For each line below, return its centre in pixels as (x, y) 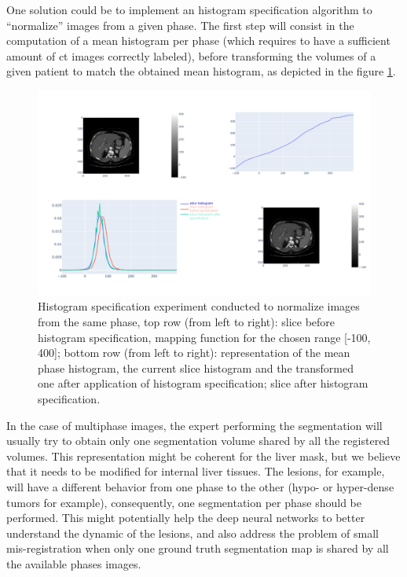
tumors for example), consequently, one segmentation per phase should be (184, 502)
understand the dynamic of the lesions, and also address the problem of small (192, 533)
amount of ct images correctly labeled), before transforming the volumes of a (191, 55)
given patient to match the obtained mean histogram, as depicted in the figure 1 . (201, 71)
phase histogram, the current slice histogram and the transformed (196, 368)
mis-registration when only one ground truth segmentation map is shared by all (198, 548)
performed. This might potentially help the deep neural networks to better (186, 518)
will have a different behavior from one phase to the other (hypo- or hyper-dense (200, 486)
